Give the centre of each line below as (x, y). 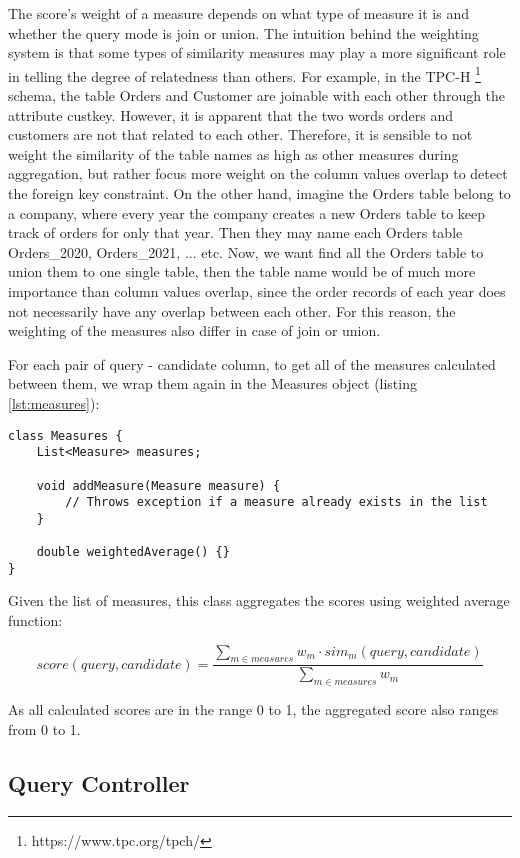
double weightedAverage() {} (133, 552)
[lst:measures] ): (54, 402)
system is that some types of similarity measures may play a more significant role (257, 52)
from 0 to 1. (44, 728)
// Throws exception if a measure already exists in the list (276, 502)
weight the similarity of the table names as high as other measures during (233, 153)
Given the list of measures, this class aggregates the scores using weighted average (259, 600)
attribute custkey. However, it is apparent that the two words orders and (231, 114)
